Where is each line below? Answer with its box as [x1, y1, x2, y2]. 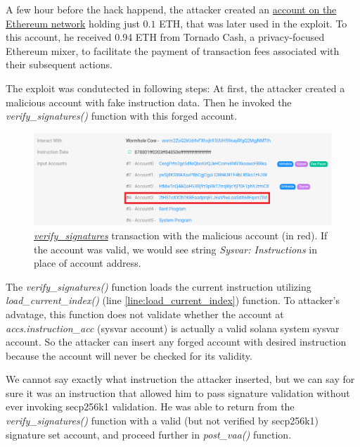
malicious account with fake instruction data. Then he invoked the [6, 94, 292, 109]
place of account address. [34, 256, 141, 270]
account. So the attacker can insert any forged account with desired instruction [6, 334, 347, 349]
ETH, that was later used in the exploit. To [159, 15, 347, 30]
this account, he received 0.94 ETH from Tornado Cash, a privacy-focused [6, 30, 325, 44]
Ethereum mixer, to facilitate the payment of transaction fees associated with [6, 43, 340, 58]
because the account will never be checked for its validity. [6, 348, 252, 363]
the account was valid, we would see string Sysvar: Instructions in [34, 241, 318, 256]
